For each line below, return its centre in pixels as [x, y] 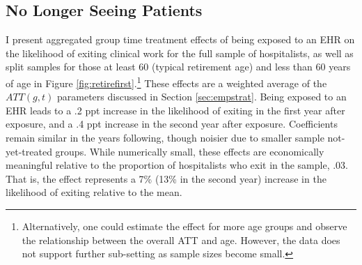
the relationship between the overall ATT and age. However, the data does [181, 240]
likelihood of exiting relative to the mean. [94, 192]
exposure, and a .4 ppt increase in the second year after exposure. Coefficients [172, 124]
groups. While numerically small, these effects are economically [190, 151]
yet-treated [29, 151]
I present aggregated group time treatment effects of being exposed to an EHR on [180, 39]
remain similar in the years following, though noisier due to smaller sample [165, 138]
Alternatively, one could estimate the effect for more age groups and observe [184, 226]
